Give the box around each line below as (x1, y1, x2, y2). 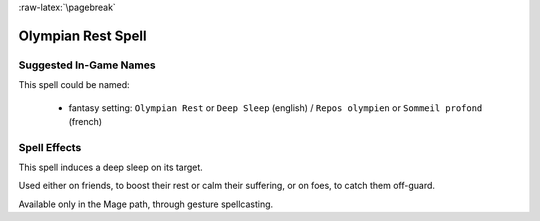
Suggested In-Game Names (18, 58, 156, 72)
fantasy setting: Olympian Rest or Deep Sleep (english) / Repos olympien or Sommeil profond (68, 101, 483, 114)
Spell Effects (18, 140, 82, 154)
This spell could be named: (18, 79, 130, 91)
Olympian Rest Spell (18, 27, 147, 44)
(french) (68, 115, 103, 127)
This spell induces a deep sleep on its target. (18, 161, 204, 174)
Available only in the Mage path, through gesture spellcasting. (18, 198, 274, 210)
